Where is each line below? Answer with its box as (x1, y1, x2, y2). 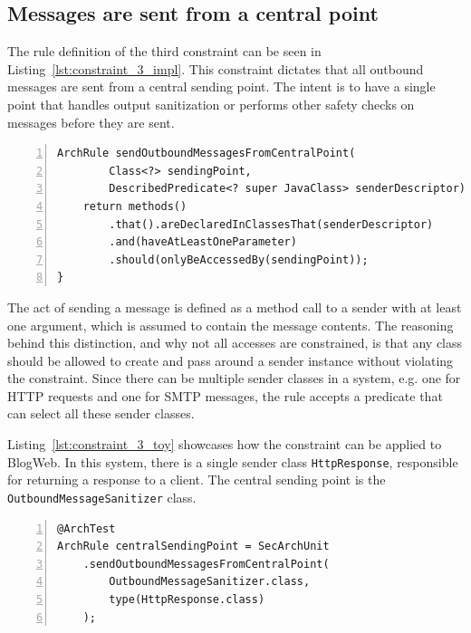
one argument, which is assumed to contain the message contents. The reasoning (7, 315, 454, 334)
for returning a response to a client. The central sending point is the (7, 470, 386, 489)
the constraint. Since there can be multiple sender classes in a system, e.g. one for (7, 369, 461, 388)
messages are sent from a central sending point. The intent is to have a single (7, 77, 436, 96)
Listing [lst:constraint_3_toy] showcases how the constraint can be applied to (7, 435, 442, 454)
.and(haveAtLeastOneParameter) (109, 235, 297, 249)
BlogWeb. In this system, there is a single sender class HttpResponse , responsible (7, 452, 458, 471)
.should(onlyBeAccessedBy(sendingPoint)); (109, 253, 369, 266)
